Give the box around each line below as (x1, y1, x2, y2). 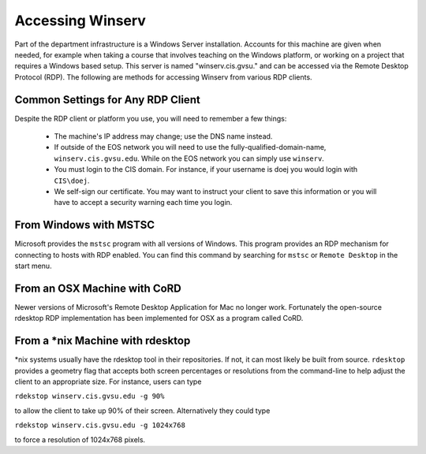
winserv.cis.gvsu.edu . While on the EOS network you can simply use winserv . (54, 154, 325, 163)
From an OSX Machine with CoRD (14, 281, 181, 295)
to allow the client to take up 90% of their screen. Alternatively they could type (14, 406, 271, 415)
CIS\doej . (54, 176, 90, 185)
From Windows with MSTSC (14, 218, 155, 232)
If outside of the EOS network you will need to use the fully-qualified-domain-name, (54, 143, 327, 152)
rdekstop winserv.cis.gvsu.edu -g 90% (14, 392, 165, 401)
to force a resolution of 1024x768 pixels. (14, 434, 146, 445)
